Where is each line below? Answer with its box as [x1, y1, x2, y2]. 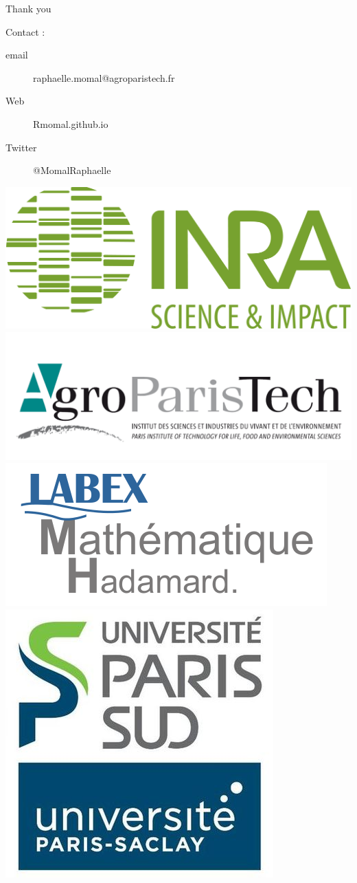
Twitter [5, 140, 37, 154]
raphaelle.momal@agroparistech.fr [33, 70, 175, 85]
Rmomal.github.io [33, 116, 108, 131]
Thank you [5, 1, 51, 15]
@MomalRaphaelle [33, 163, 111, 177]
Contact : [5, 24, 45, 39]
